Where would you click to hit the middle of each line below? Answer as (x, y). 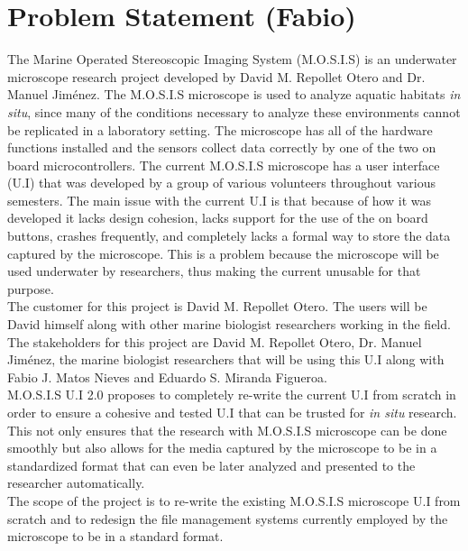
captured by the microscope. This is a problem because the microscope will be (223, 253)
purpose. (31, 288)
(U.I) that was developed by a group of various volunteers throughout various (221, 183)
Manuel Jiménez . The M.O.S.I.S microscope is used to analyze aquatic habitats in (234, 94)
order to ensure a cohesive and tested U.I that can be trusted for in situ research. (232, 412)
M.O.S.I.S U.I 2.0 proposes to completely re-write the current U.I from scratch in (232, 395)
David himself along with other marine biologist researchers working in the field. (229, 324)
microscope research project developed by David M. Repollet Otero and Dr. (216, 76)
